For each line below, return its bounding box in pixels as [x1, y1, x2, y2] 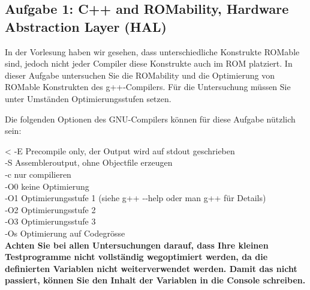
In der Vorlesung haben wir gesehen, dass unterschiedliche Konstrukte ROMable [5, 45, 300, 58]
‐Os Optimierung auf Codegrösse [5, 226, 125, 239]
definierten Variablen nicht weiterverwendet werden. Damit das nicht [5, 262, 297, 274]
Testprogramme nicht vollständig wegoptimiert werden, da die [5, 250, 268, 263]
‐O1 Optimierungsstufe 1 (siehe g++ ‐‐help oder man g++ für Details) [5, 192, 266, 204]
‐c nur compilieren [5, 168, 71, 180]
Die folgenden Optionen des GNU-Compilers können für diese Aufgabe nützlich [5, 112, 296, 125]
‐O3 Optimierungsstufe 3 [5, 215, 96, 228]
